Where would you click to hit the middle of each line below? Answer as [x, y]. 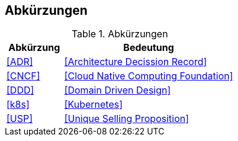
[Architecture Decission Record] [136, 62]
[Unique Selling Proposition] [127, 119]
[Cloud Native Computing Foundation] [149, 76]
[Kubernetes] [94, 105]
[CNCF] [23, 76]
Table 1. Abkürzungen [120, 34]
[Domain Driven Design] [118, 90]
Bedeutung [149, 48]
